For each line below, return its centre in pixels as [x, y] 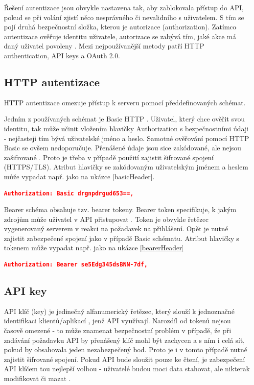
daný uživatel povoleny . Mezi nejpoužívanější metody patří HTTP [104, 46]
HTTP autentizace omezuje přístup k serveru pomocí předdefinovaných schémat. [125, 102]
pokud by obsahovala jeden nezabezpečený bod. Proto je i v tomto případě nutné [126, 349]
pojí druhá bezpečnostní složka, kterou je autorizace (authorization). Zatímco [120, 27]
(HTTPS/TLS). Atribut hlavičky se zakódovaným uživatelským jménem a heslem [126, 167]
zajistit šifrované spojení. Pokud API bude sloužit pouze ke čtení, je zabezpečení [125, 359]
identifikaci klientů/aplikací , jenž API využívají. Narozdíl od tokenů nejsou [117, 321]
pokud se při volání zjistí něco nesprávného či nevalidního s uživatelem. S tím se [124, 17]
